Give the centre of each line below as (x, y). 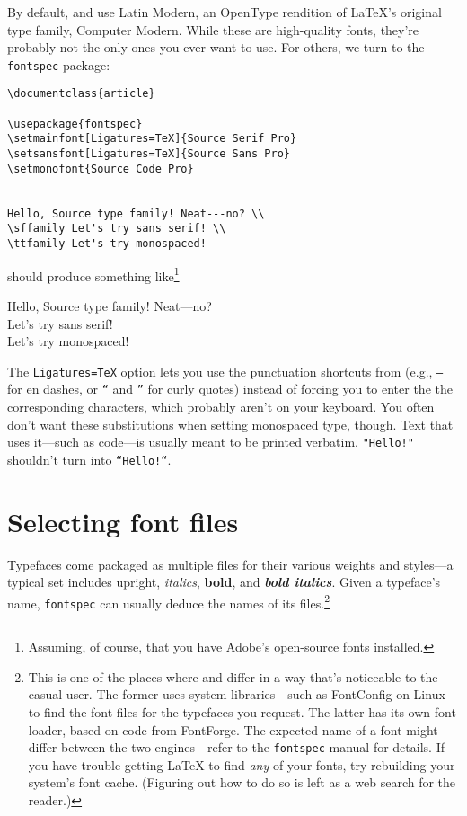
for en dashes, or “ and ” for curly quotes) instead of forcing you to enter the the (230, 389)
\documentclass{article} (81, 94)
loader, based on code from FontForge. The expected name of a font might (233, 729)
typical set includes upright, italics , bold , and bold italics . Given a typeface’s (224, 582)
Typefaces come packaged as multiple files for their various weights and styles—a (230, 564)
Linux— (436, 694)
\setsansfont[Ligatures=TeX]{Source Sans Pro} (149, 154)
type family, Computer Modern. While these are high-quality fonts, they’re (213, 29)
